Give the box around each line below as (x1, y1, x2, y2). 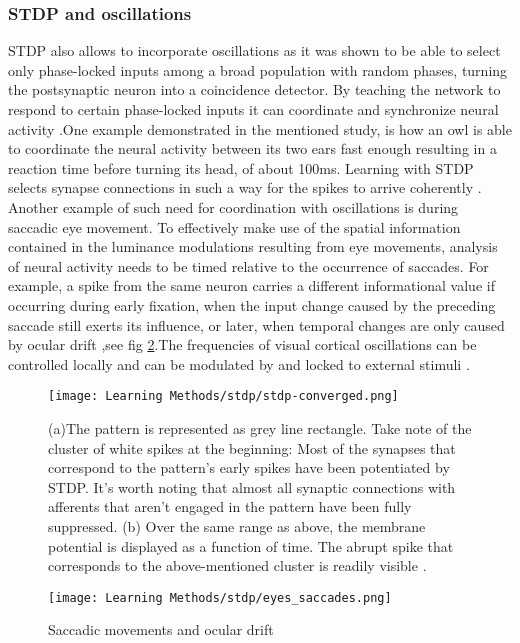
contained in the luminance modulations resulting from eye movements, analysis (8, 236, 498, 257)
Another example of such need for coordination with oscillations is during (8, 196, 459, 217)
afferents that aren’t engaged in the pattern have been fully (48, 496, 412, 517)
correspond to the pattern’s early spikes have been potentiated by (48, 457, 450, 478)
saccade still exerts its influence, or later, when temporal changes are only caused (8, 314, 505, 335)
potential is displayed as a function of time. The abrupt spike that (48, 535, 454, 556)
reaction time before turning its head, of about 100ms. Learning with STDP (8, 157, 474, 178)
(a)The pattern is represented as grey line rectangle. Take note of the (48, 417, 472, 438)
